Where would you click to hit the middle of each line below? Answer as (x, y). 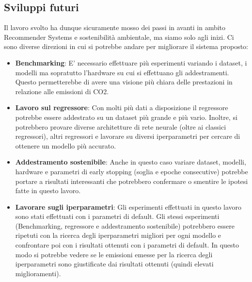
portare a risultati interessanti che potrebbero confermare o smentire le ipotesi (132, 181)
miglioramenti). (38, 273)
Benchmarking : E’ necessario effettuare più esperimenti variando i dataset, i (131, 62)
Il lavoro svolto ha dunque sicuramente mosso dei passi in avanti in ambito (115, 27)
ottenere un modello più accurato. (66, 145)
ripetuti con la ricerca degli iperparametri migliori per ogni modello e (118, 235)
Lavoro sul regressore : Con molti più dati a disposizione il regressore (122, 108)
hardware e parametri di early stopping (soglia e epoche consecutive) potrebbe (132, 171)
